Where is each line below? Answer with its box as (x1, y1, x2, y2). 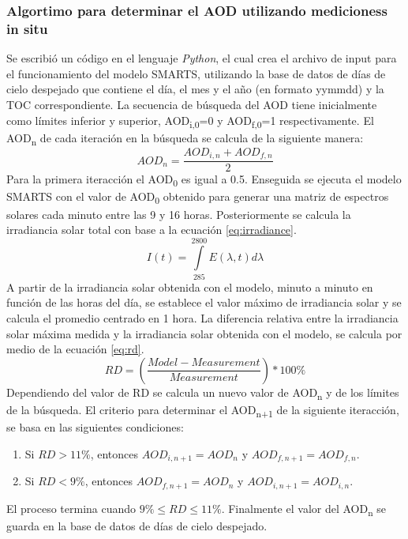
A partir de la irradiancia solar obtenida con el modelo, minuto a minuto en (6, 278, 373, 295)
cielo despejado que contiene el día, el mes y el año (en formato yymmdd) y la (6, 81, 384, 97)
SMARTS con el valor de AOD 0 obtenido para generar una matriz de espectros (6, 188, 389, 207)
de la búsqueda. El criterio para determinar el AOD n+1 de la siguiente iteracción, (6, 401, 399, 420)
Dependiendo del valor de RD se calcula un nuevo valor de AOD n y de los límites (6, 383, 399, 402)
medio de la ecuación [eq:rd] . (6, 341, 144, 357)
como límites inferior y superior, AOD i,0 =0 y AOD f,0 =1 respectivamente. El (6, 111, 374, 130)
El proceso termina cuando (6, 499, 137, 516)
